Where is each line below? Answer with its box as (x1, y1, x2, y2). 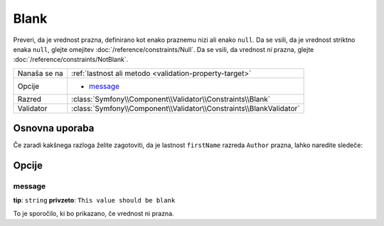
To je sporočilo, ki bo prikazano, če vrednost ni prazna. (13, 209, 174, 217)
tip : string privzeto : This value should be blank (13, 196, 176, 205)
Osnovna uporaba (13, 122, 95, 134)
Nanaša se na (17, 68, 63, 78)
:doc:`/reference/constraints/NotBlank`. (13, 55, 129, 64)
